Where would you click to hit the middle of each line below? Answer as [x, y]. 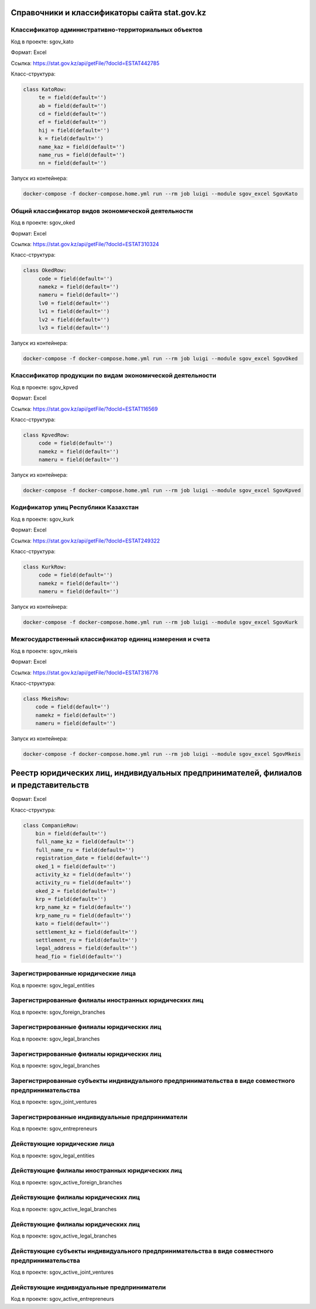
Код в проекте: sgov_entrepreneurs [54, 1129]
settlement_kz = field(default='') [86, 932]
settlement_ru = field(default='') [86, 940]
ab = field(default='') [73, 106]
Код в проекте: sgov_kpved [44, 387]
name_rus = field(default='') [82, 155]
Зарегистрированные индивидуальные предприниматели [99, 1117]
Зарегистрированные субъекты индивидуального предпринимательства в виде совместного [153, 1080]
